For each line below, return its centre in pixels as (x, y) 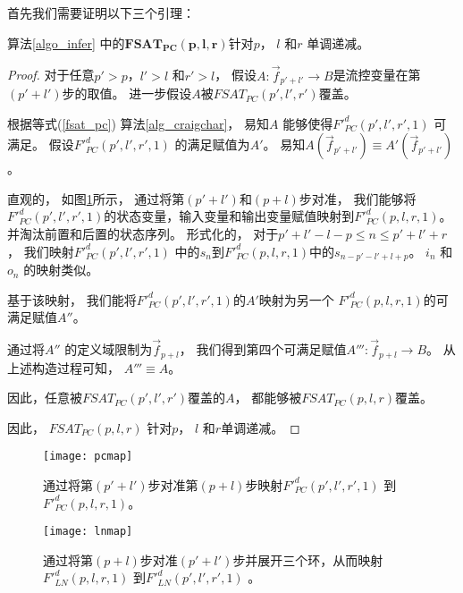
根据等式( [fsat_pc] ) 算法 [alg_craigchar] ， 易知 (139, 123)
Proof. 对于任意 (51, 75)
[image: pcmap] (88, 457)
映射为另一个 (296, 299)
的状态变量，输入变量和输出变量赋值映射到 (229, 216)
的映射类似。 (61, 270)
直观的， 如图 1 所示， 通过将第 (96, 198)
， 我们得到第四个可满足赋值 (263, 349)
